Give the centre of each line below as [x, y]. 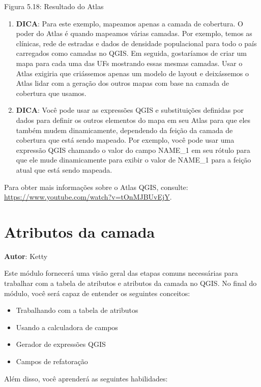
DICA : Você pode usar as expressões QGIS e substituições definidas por [130, 110]
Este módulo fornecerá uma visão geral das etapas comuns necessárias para [121, 273]
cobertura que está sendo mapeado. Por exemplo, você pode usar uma [125, 140]
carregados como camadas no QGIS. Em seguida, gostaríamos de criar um [131, 53]
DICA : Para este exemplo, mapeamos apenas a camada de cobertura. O [129, 23]
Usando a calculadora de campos [67, 327]
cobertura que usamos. [51, 93]
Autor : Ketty [26, 256]
